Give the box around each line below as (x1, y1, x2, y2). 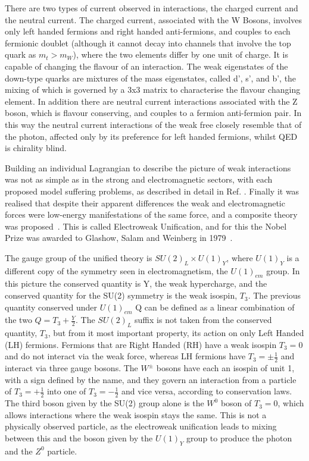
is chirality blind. (5, 142, 67, 154)
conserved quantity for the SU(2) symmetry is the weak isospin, (5, 289, 238, 302)
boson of (220, 397, 252, 409)
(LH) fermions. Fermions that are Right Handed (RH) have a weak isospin (5, 338, 277, 350)
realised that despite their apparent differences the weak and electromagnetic (5, 196, 285, 209)
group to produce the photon (186, 432, 292, 444)
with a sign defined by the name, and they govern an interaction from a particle (5, 373, 296, 385)
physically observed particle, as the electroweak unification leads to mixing (5, 420, 277, 432)
